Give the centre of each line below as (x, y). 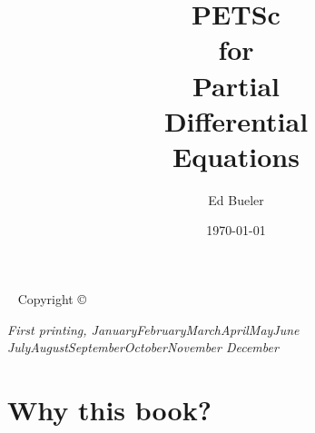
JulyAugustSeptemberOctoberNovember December (143, 347)
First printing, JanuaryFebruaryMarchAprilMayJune (153, 329)
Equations (236, 156)
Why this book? (109, 410)
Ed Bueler (236, 199)
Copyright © (52, 299)
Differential (236, 120)
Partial (236, 85)
